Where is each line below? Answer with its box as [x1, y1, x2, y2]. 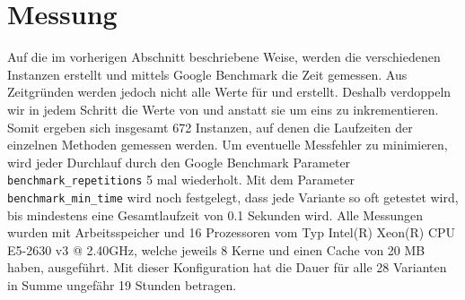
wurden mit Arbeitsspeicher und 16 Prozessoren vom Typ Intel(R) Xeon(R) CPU [7, 223, 456, 242]
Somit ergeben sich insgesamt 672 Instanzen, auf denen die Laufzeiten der [7, 117, 413, 136]
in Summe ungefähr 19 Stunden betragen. [7, 275, 237, 294]
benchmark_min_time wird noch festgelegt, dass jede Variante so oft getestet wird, [7, 187, 459, 206]
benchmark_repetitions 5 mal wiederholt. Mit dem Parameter [7, 170, 355, 189]
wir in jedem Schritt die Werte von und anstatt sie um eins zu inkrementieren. [7, 99, 439, 118]
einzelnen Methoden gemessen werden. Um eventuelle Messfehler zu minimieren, [7, 135, 448, 154]
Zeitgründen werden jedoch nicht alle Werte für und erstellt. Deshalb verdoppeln [7, 82, 452, 101]
